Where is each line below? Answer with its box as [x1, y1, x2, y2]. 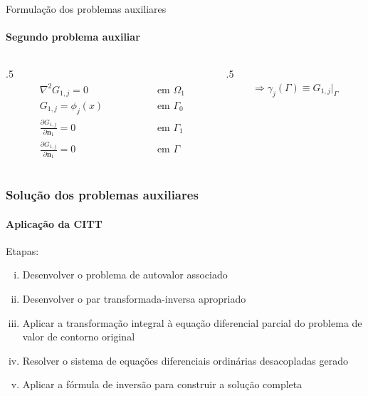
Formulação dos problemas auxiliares [6, 1, 167, 16]
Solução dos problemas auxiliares [6, 186, 199, 204]
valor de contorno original [22, 329, 135, 344]
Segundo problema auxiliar [6, 29, 140, 44]
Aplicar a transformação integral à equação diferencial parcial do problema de [22, 315, 362, 330]
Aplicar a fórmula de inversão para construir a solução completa [22, 377, 303, 392]
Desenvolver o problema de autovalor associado [22, 267, 228, 282]
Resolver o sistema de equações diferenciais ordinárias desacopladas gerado [22, 353, 348, 368]
